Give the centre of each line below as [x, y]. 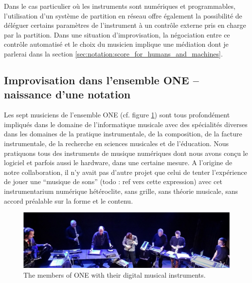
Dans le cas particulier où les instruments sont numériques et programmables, [120, 6]
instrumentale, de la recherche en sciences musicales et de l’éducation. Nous [117, 143]
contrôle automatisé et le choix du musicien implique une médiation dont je [116, 44]
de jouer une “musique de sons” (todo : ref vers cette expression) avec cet [113, 181]
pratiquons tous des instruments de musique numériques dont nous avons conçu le [126, 153]
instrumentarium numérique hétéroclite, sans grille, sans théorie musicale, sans [121, 191]
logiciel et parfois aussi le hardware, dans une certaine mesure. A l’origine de [118, 162]
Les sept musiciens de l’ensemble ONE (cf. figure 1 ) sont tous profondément [117, 115]
